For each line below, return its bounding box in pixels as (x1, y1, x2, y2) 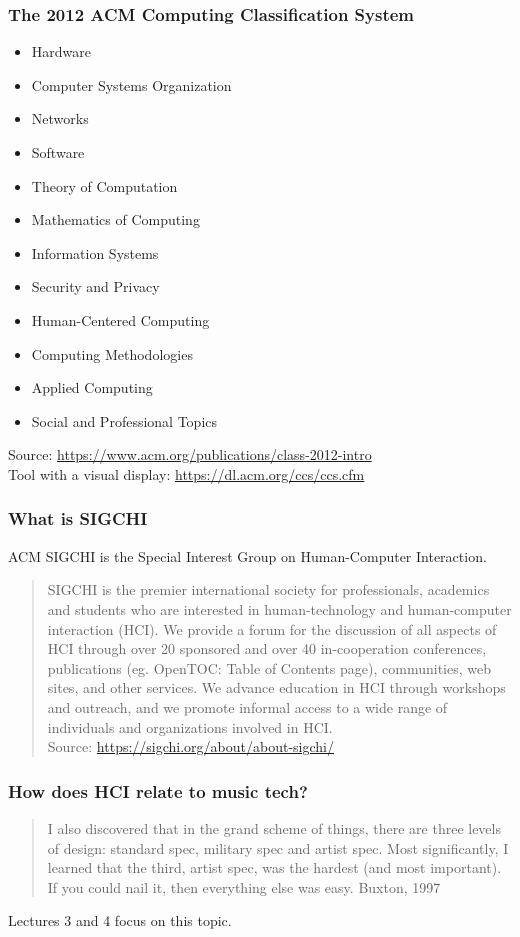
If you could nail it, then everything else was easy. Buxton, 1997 (47, 876, 441, 897)
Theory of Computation (31, 175, 178, 196)
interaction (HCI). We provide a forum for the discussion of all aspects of (47, 618, 497, 639)
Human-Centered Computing (31, 309, 210, 330)
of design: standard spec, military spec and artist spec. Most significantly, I (47, 837, 509, 858)
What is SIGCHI (8, 506, 148, 531)
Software (31, 142, 85, 162)
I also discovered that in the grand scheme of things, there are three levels (47, 817, 501, 838)
